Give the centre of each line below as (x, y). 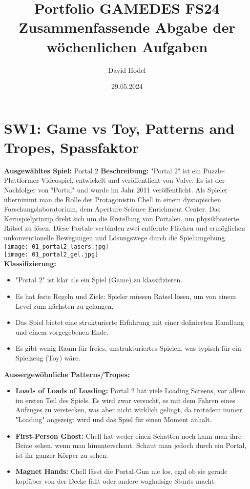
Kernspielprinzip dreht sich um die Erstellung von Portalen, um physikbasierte (122, 218)
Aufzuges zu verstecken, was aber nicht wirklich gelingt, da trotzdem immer (129, 410)
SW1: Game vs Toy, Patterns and (119, 128)
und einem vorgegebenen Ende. (62, 331)
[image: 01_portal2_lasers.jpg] (56, 246)
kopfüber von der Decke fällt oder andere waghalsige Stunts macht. (116, 480)
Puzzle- (214, 170)
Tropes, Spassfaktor (72, 147)
